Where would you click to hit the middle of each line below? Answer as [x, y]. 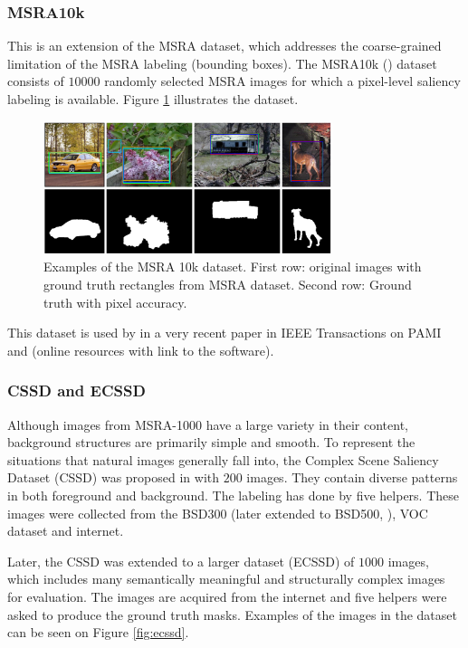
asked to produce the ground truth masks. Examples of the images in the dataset [232, 614]
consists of [36, 81]
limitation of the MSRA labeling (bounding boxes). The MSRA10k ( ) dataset [222, 63]
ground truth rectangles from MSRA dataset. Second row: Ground [228, 284]
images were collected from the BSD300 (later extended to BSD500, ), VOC [218, 513]
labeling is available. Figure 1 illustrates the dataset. [153, 99]
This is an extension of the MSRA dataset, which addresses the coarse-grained [224, 46]
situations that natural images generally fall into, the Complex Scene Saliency [223, 459]
